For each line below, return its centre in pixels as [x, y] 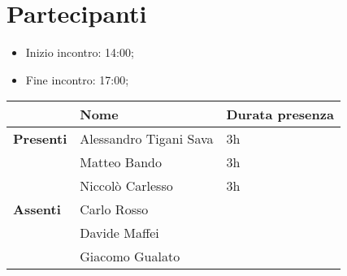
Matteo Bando [121, 162]
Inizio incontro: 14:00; [80, 52]
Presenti [40, 139]
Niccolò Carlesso [126, 186]
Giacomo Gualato [130, 257]
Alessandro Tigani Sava [147, 139]
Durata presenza [280, 114]
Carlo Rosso [114, 209]
